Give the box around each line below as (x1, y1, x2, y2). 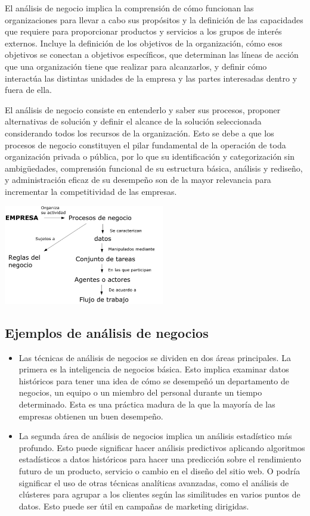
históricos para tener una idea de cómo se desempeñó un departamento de (18, 374, 289, 387)
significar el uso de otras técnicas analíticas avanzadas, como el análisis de (18, 476, 289, 489)
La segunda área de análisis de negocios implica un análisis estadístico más (18, 430, 292, 442)
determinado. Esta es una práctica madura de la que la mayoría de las (18, 397, 275, 410)
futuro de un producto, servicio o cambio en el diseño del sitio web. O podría (18, 464, 300, 477)
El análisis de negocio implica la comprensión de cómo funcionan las (5, 2, 254, 14)
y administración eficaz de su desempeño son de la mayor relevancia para (5, 173, 271, 186)
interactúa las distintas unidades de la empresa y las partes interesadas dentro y (5, 72, 297, 84)
